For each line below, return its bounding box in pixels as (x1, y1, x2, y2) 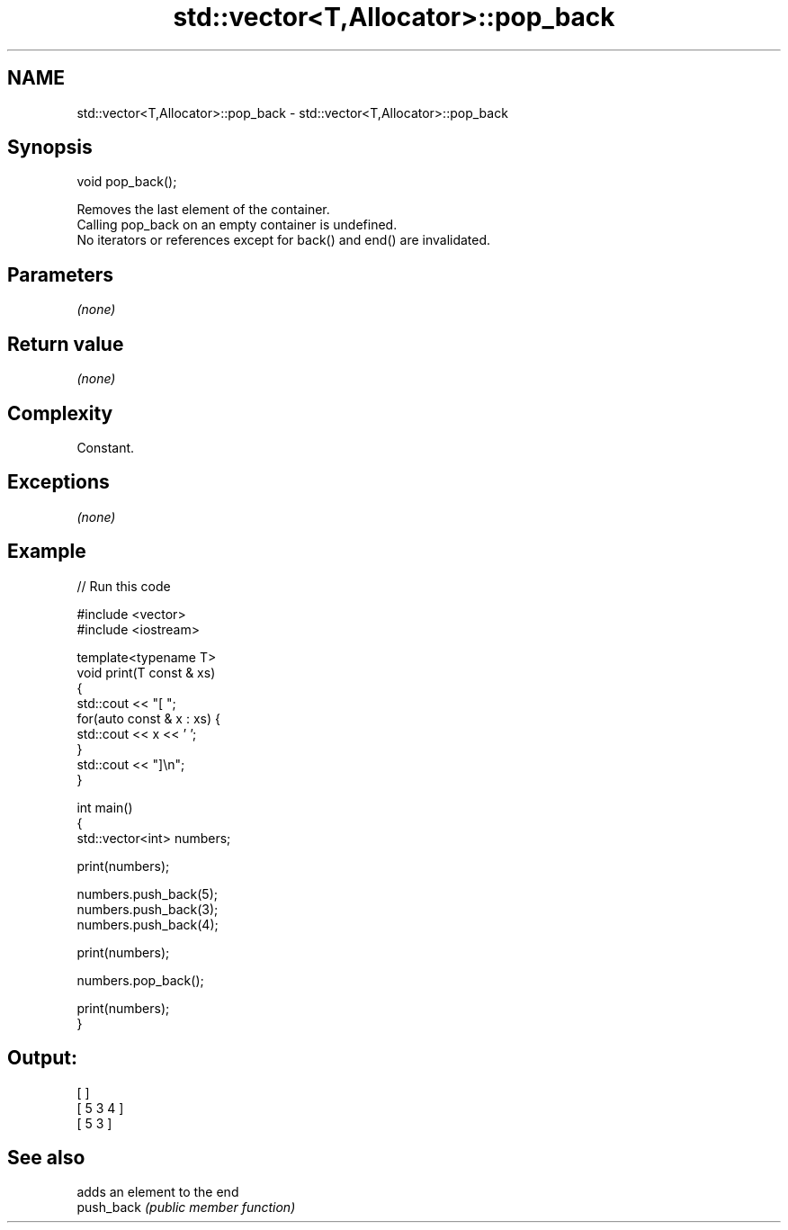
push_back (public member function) (76, 1199, 296, 1216)
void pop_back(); (76, 174, 177, 190)
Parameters (7, 263, 113, 286)
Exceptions (7, 471, 110, 494)
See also (7, 1145, 85, 1169)
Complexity (7, 401, 113, 425)
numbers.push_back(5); (76, 885, 219, 902)
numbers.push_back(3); (76, 901, 219, 917)
